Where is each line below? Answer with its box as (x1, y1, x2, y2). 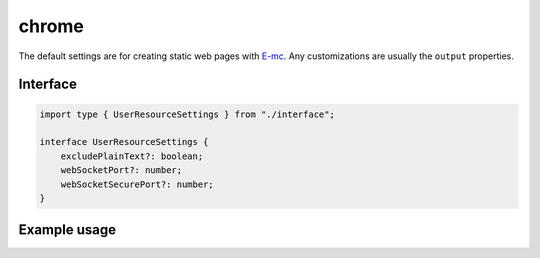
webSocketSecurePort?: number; (60, 178, 214, 190)
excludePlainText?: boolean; (60, 150, 204, 162)
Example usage (18, 221, 117, 239)
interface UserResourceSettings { (39, 136, 209, 148)
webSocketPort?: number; (60, 165, 183, 176)
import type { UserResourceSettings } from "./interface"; (39, 108, 335, 120)
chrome (18, 15, 85, 37)
